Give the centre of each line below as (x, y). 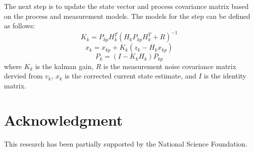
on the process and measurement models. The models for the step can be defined (127, 16)
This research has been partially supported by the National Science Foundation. (126, 143)
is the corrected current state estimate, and (130, 76)
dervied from (23, 76)
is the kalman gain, (64, 66)
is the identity (225, 76)
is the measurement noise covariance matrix (170, 66)
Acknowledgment (63, 119)
